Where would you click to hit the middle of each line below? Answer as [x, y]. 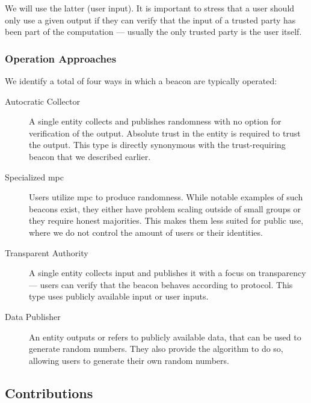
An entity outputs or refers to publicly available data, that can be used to [165, 337]
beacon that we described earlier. [90, 156]
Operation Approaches [61, 58]
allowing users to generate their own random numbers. [129, 360]
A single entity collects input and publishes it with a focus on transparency [168, 273]
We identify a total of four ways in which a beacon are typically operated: [141, 81]
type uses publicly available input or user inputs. [119, 296]
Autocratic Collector [42, 101]
